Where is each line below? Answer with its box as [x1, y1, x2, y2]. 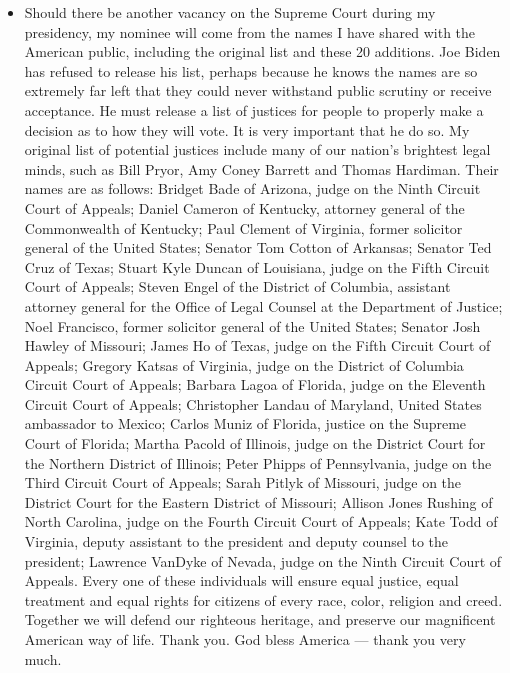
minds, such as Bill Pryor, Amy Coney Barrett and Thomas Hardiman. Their [24, 158, 499, 179]
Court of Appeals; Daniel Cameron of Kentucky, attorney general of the [24, 197, 465, 218]
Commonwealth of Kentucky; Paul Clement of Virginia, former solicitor [24, 217, 463, 238]
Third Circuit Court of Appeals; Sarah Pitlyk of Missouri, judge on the [24, 472, 462, 493]
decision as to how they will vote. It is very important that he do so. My [24, 119, 470, 140]
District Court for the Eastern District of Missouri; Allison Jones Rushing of [24, 491, 493, 512]
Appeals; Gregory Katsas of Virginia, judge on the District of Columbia [24, 354, 464, 375]
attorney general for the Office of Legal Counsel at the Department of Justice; [24, 295, 503, 316]
